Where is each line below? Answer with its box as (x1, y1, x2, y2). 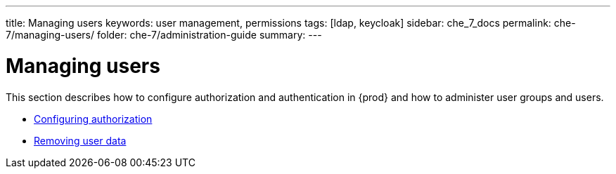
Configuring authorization (34, 112, 153, 125)
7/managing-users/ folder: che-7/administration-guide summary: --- (6, 29, 322, 41)
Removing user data (34, 134, 127, 147)
